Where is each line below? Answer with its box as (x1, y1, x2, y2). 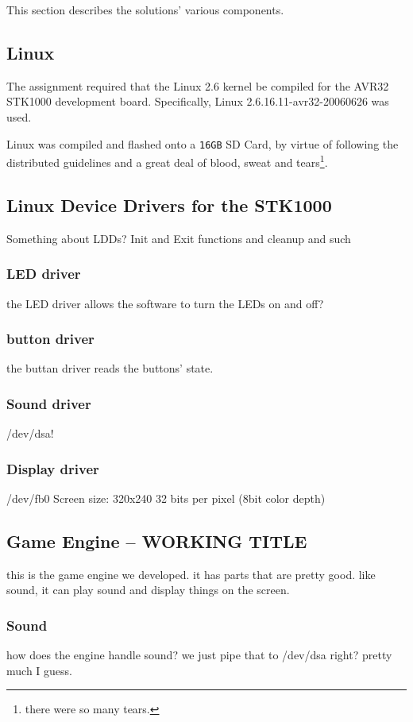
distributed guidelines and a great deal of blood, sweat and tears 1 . (6, 152, 328, 170)
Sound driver (6, 393, 91, 413)
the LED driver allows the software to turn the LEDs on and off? (6, 295, 324, 311)
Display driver (6, 458, 99, 478)
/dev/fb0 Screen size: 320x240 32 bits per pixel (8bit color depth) (6, 489, 326, 506)
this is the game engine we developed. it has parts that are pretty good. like (6, 566, 376, 582)
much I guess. (6, 662, 72, 678)
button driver (6, 329, 95, 349)
